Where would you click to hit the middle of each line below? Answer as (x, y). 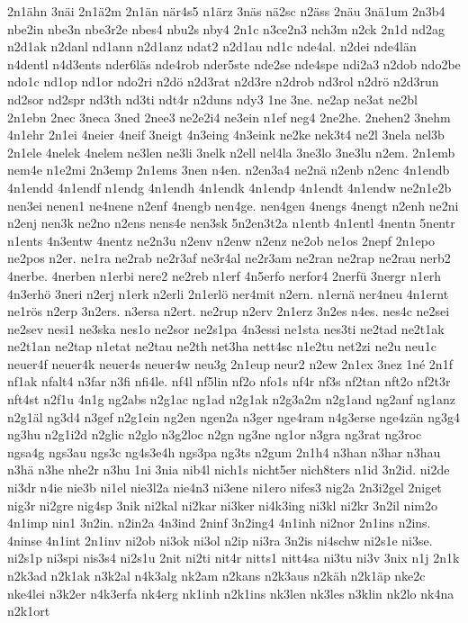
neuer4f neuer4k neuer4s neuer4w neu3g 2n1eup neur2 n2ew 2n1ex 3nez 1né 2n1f (230, 363)
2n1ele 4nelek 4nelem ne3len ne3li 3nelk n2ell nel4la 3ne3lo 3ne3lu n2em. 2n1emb (231, 152)
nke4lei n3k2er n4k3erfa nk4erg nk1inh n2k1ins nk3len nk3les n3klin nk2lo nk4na (231, 593)
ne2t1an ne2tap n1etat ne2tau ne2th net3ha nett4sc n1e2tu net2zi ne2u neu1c (222, 346)
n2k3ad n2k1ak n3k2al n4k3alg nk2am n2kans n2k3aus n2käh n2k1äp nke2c (216, 575)
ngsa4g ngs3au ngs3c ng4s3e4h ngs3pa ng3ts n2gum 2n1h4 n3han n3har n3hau (224, 451)
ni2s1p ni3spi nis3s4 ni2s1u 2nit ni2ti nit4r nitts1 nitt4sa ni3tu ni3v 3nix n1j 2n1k (234, 558)
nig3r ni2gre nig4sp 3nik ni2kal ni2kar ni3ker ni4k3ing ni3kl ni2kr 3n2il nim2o (222, 505)
